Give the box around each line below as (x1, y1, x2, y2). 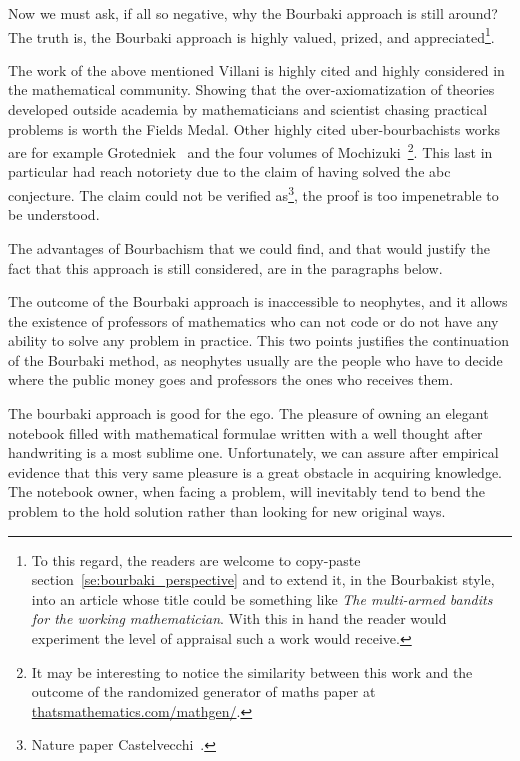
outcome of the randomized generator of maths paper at (31, 681, 376, 702)
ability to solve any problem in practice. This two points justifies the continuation (8, 330, 509, 351)
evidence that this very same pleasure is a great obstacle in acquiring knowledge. (8, 461, 503, 482)
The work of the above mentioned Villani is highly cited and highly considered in (8, 59, 505, 80)
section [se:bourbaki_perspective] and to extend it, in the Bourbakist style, (31, 569, 495, 590)
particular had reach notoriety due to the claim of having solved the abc (8, 161, 451, 182)
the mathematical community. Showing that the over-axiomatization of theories (8, 79, 495, 100)
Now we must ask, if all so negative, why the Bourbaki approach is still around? (8, 3, 498, 23)
